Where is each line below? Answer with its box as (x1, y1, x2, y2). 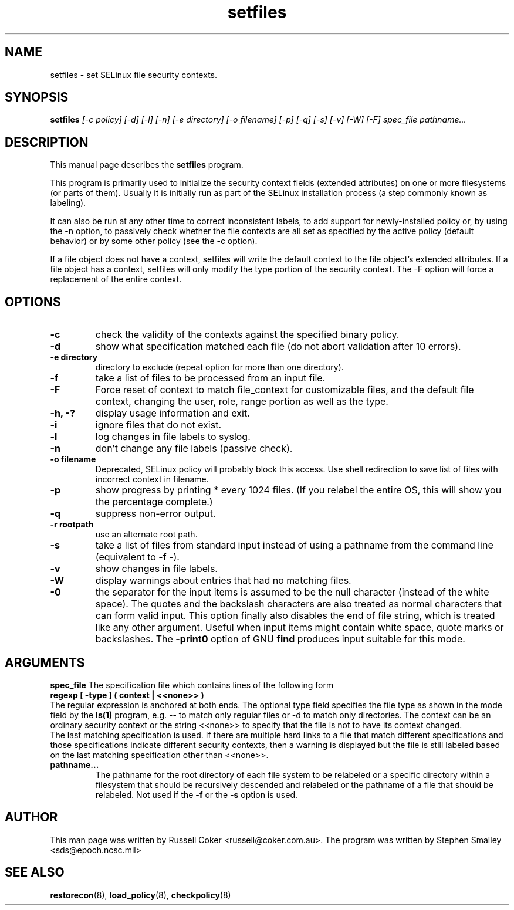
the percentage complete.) (95, 496, 213, 508)
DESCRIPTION (5, 134, 89, 150)
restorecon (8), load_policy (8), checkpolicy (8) (50, 889, 231, 900)
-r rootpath (50, 519, 94, 530)
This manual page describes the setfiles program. (50, 160, 244, 170)
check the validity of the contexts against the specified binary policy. (95, 329, 400, 341)
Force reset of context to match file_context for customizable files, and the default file (95, 384, 474, 396)
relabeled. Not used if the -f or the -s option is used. (95, 789, 298, 800)
